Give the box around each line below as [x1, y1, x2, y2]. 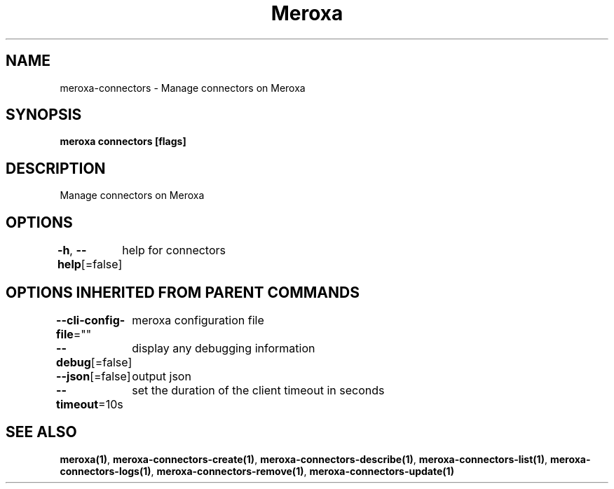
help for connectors [122, 243, 226, 258]
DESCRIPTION [6, 159, 106, 177]
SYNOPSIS [6, 106, 82, 124]
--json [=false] [56, 369, 131, 383]
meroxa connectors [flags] [60, 135, 186, 148]
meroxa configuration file [132, 312, 264, 327]
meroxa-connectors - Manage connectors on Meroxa [60, 81, 306, 94]
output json [132, 369, 191, 383]
